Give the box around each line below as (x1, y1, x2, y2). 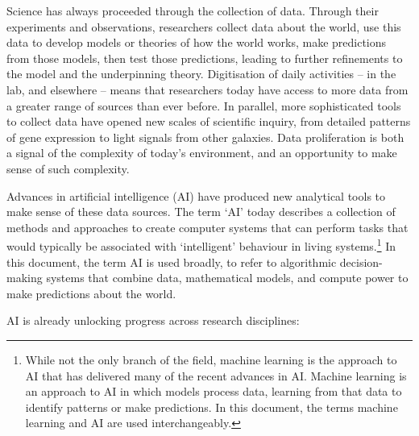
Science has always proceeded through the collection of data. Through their (6, 2, 379, 19)
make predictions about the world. (6, 284, 176, 301)
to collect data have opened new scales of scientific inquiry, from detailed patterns (6, 113, 411, 130)
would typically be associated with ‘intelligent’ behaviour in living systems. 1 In (6, 235, 396, 254)
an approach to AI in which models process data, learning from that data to (25, 383, 402, 400)
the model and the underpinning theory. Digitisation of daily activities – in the (6, 65, 396, 82)
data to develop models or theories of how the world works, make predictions (6, 34, 387, 51)
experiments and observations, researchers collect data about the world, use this (6, 18, 401, 35)
